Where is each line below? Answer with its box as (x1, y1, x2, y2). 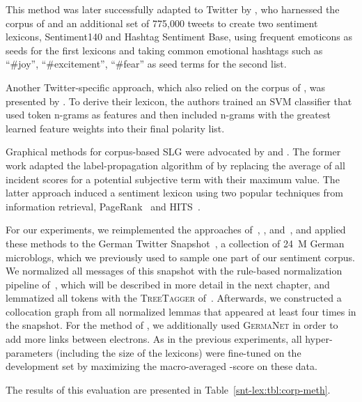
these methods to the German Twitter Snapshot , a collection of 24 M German (6, 235, 345, 250)
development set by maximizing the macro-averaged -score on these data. (6, 359, 317, 373)
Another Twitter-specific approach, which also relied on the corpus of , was (6, 79, 325, 94)
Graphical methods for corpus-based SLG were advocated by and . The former (6, 144, 341, 159)
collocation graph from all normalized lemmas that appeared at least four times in (6, 304, 356, 318)
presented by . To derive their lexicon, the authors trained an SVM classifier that (6, 93, 352, 108)
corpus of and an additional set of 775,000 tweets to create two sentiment (6, 15, 318, 30)
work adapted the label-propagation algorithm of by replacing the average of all (6, 157, 345, 172)
